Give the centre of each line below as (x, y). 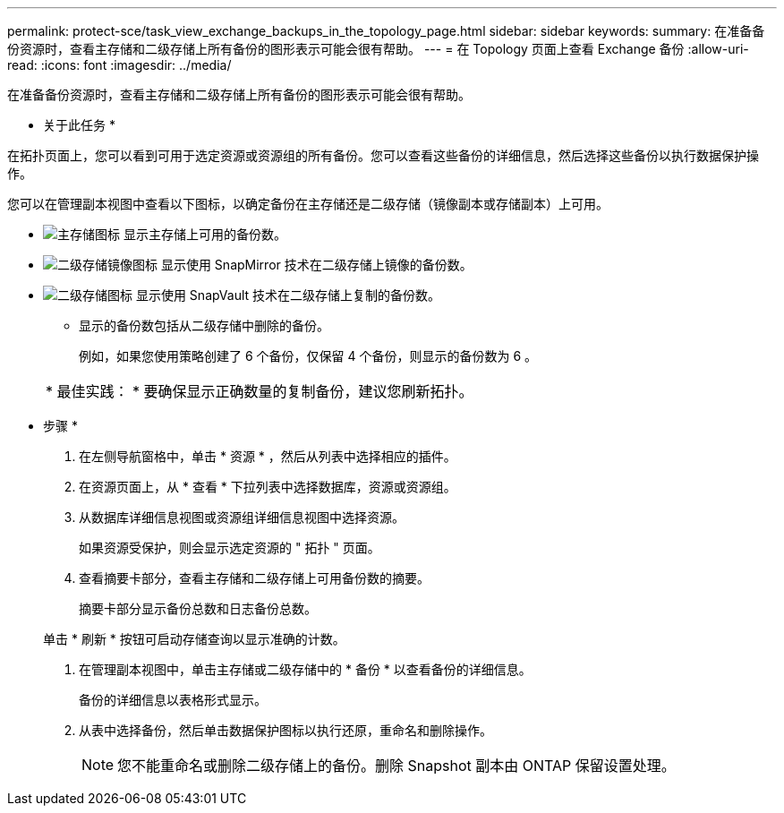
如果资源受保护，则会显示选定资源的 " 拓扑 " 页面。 (230, 548)
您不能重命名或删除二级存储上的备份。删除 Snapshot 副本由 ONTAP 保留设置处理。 (396, 766)
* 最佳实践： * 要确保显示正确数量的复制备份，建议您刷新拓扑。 (260, 391)
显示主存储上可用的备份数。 (205, 234)
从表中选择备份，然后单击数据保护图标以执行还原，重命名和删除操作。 (285, 730)
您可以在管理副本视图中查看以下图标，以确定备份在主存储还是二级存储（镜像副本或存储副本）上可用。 (308, 204)
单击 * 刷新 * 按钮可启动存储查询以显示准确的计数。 (194, 639)
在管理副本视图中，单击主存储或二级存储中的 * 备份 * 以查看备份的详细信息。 (305, 669)
